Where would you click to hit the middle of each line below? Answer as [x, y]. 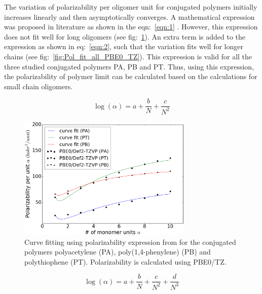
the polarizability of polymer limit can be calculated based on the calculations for [131, 76]
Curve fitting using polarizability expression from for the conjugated [130, 242]
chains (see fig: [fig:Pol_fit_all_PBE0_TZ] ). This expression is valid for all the [128, 56]
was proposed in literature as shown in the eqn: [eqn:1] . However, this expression [131, 27]
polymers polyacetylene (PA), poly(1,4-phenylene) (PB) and [118, 252]
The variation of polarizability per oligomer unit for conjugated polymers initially [131, 7]
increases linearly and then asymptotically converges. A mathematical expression [129, 16]
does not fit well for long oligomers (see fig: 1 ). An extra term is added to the [125, 36]
